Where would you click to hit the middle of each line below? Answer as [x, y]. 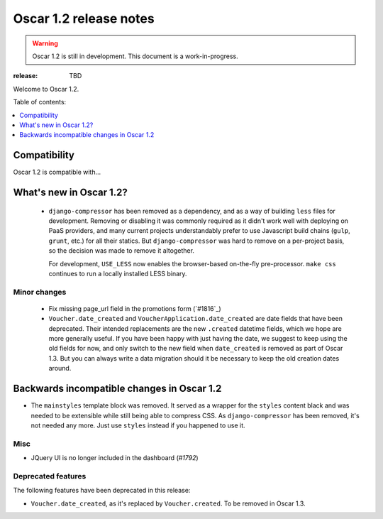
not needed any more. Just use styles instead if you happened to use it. [138, 425]
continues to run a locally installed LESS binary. [118, 273]
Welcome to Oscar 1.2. [46, 89]
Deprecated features [50, 476]
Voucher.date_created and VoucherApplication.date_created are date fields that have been [196, 319]
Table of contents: [40, 102]
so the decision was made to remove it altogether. [122, 251]
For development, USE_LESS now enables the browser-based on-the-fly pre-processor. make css [192, 263]
